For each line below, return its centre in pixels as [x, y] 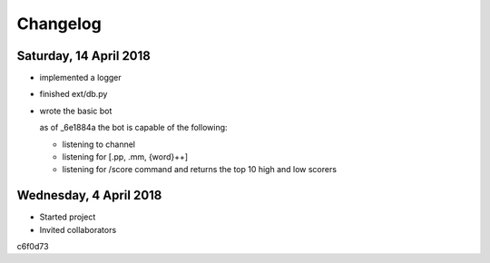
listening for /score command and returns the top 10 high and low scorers [200, 170]
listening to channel [99, 144]
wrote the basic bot [76, 111]
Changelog [59, 24]
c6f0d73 [33, 247]
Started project [68, 217]
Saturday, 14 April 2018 [84, 56]
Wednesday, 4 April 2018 [89, 195]
